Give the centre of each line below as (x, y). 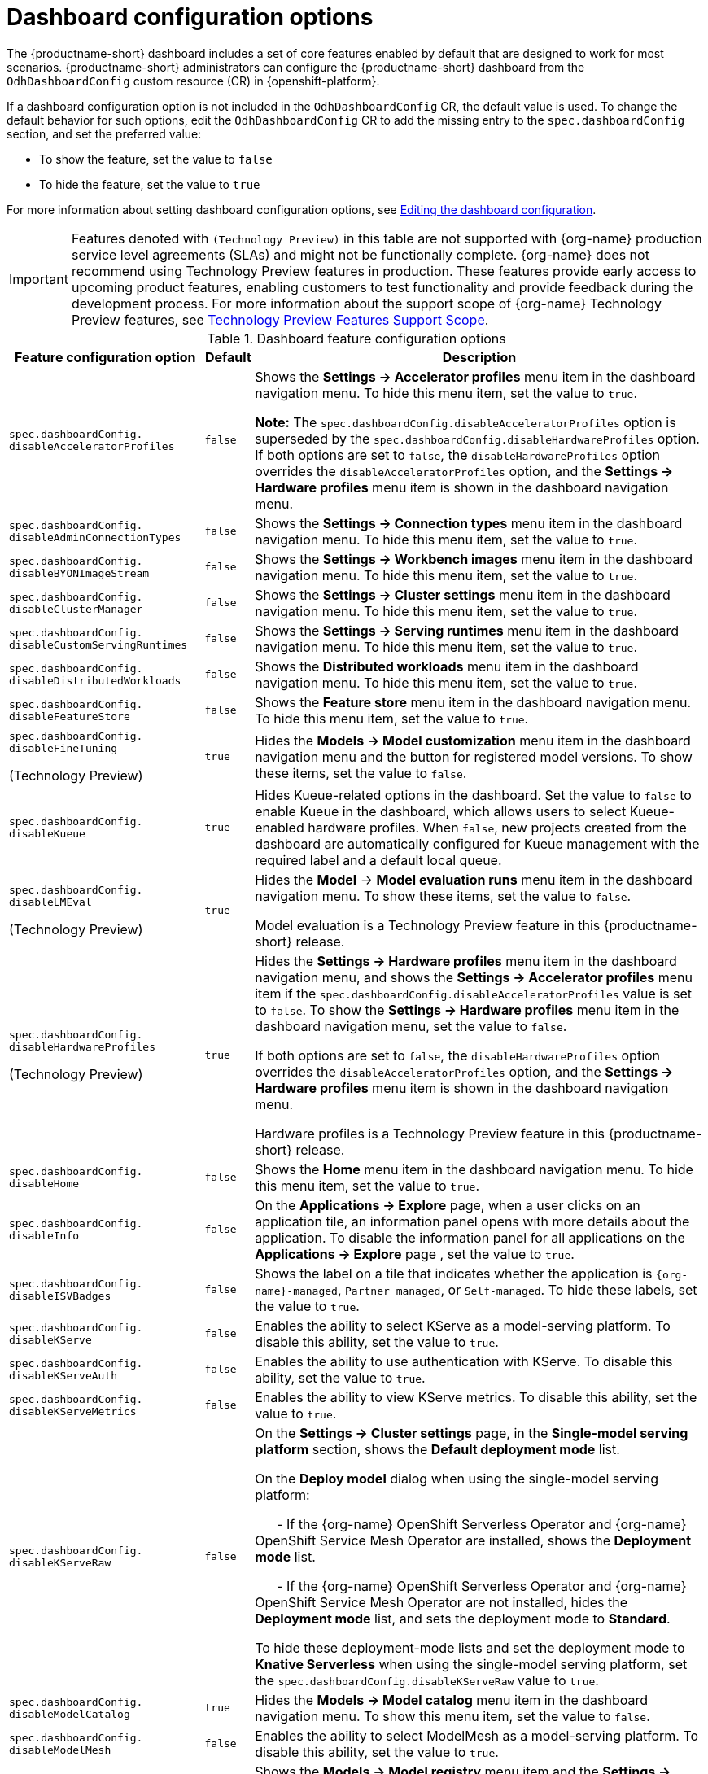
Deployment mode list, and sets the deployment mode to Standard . (463, 1618)
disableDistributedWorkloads (95, 680)
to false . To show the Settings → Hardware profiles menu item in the (467, 1009)
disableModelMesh (60, 1750)
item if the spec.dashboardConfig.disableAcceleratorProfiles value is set (474, 993)
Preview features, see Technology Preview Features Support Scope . (280, 319)
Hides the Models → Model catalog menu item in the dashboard (451, 1700)
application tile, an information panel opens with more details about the (472, 1221)
